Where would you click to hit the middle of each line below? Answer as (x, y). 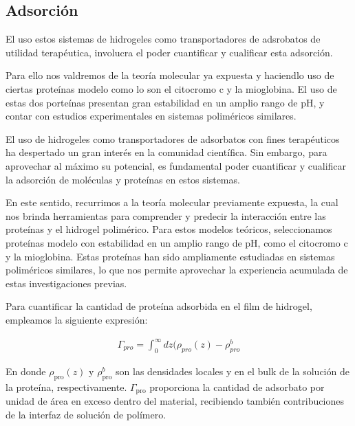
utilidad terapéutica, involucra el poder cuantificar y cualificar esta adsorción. (169, 52)
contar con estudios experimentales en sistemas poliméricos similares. (151, 116)
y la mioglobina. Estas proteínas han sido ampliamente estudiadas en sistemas (170, 256)
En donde (26, 371)
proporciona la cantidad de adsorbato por (237, 386)
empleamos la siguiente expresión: (77, 319)
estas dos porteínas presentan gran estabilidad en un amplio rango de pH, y (165, 102)
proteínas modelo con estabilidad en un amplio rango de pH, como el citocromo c (177, 242)
